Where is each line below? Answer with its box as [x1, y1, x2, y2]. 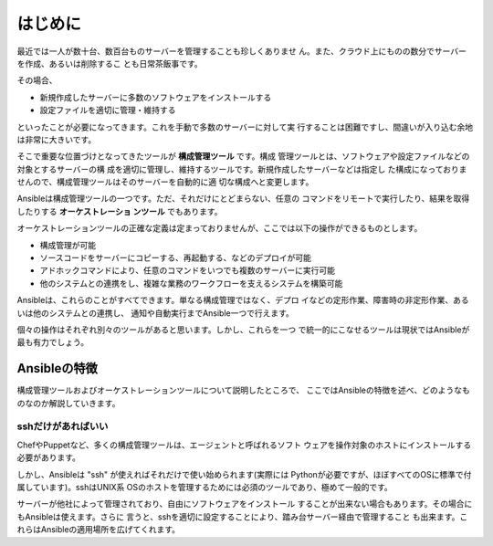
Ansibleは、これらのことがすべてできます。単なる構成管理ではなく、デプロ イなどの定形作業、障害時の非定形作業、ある [16, 295, 469, 306]
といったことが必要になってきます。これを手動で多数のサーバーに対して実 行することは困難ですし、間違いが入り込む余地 [16, 121, 474, 132]
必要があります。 [16, 452, 81, 463]
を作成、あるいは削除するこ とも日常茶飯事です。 [16, 58, 203, 68]
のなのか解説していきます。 [16, 397, 121, 408]
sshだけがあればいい [16, 420, 109, 433]
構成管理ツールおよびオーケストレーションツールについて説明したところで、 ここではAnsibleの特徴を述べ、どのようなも [16, 384, 470, 396]
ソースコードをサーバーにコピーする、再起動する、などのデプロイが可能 [39, 252, 312, 264]
